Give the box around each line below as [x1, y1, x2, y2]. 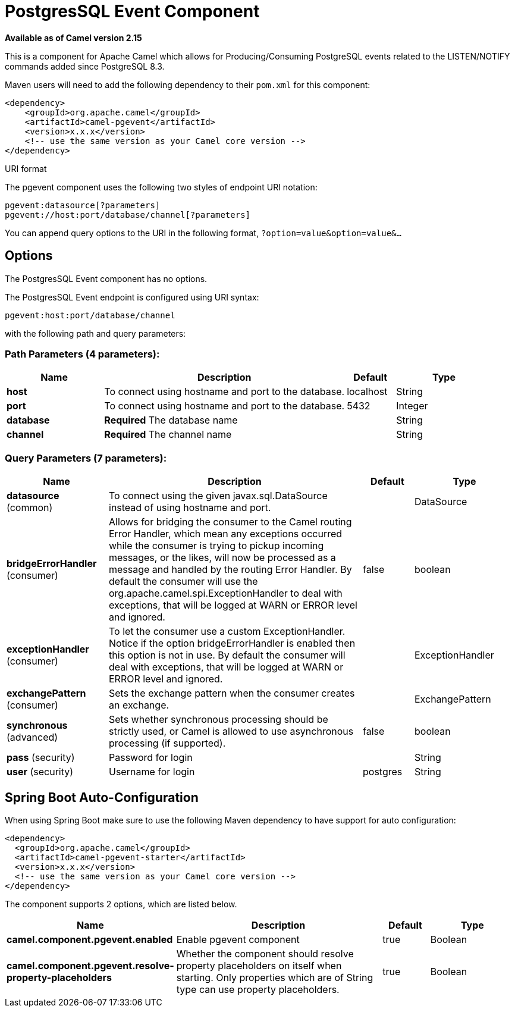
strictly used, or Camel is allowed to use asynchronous [109, 725, 354, 738]
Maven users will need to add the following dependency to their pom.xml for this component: [5, 79, 370, 90]
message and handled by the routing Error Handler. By [109, 563, 352, 576]
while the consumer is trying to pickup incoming [109, 540, 324, 552]
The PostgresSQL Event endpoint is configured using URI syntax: [5, 292, 259, 302]
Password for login [109, 751, 193, 764]
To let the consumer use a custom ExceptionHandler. [109, 625, 346, 638]
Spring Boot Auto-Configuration [5, 789, 199, 805]
